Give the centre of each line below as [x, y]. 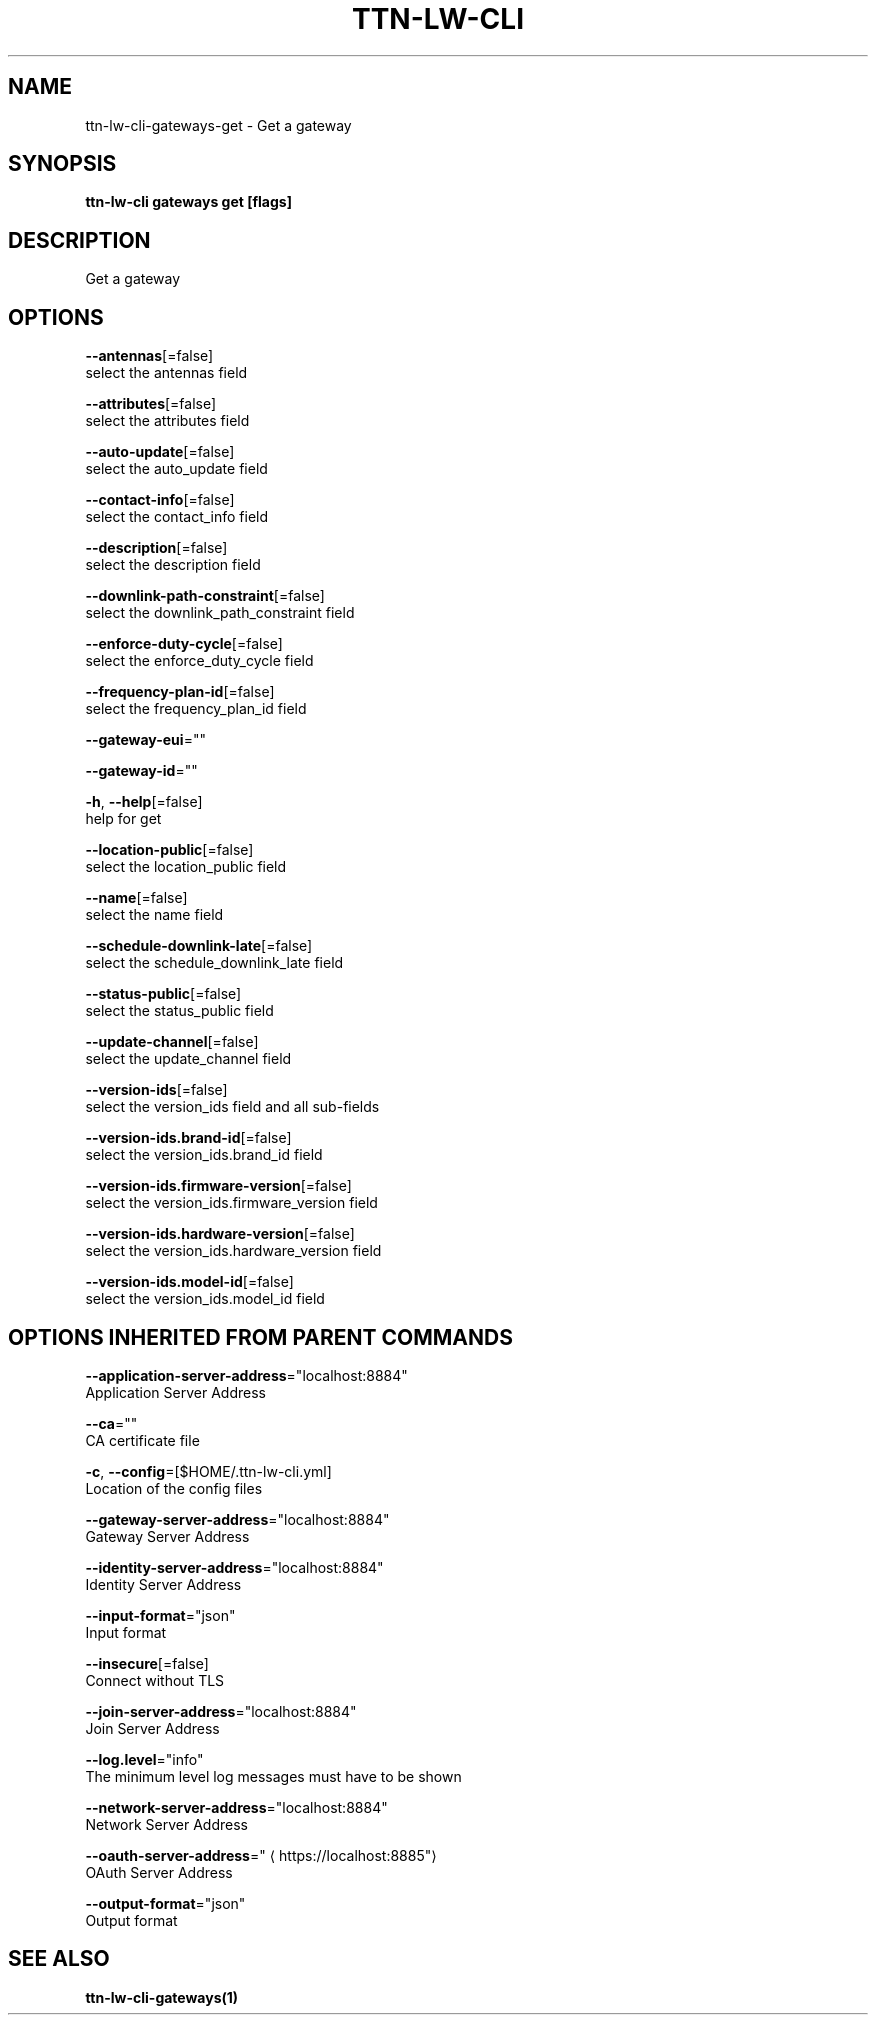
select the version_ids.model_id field [205, 1299]
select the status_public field [179, 1011]
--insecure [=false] [147, 1663]
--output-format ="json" [165, 1903]
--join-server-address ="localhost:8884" [221, 1711]
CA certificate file [142, 1440]
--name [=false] [136, 898]
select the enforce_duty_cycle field [199, 661]
